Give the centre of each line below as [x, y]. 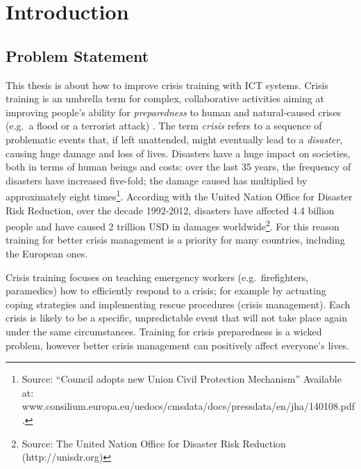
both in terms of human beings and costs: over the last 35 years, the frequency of [178, 167]
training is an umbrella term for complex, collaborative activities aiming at [165, 98]
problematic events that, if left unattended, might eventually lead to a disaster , [174, 139]
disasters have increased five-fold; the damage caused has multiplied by [157, 180]
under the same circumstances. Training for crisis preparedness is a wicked [164, 331]
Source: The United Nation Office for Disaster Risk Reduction [154, 443]
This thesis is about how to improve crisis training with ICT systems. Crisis [167, 85]
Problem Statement [77, 55]
